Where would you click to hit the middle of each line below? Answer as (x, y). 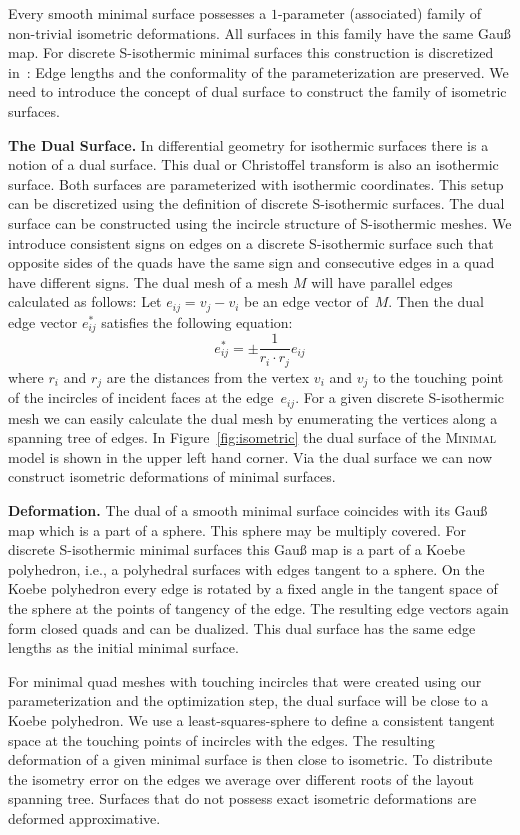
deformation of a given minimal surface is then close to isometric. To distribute (250, 759)
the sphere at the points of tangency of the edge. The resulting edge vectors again (258, 607)
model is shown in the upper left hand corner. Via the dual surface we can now (250, 456)
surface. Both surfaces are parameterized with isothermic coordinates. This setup (256, 183)
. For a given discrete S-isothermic (400, 397)
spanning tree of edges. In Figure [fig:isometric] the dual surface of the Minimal (252, 437)
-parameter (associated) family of (379, 13)
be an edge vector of (306, 301)
